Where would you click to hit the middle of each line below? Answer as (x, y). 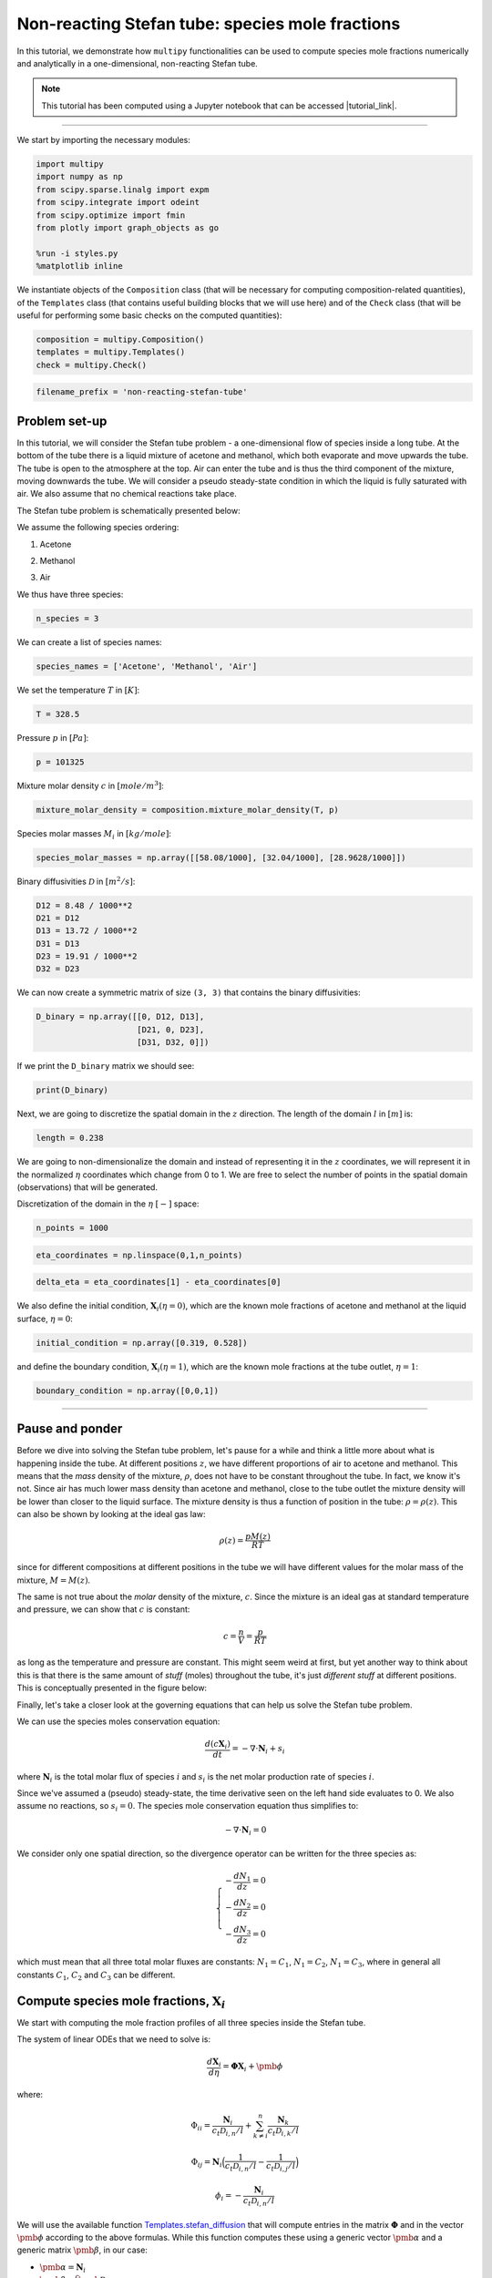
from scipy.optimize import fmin (111, 215)
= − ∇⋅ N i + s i (259, 1750)
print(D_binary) (72, 1090)
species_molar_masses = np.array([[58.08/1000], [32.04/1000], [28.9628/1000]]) (221, 857)
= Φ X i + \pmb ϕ (253, 2068)
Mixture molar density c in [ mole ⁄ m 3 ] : (90, 785)
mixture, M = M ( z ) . (54, 1580)
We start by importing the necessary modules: (104, 140)
